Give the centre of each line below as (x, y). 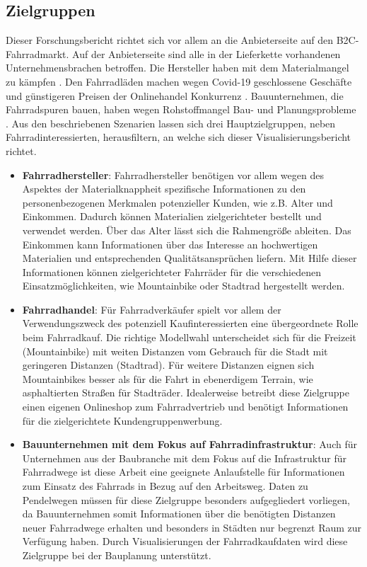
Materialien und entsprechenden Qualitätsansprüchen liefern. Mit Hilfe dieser (190, 258)
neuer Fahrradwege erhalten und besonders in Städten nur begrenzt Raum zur (192, 527)
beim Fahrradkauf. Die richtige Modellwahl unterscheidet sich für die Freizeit (189, 337)
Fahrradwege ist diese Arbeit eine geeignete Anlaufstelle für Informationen (183, 472)
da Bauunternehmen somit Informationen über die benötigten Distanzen (179, 514)
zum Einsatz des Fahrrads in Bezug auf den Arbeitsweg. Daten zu (165, 486)
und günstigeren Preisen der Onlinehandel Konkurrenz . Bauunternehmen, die (175, 95)
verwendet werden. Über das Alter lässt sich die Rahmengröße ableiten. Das (187, 230)
